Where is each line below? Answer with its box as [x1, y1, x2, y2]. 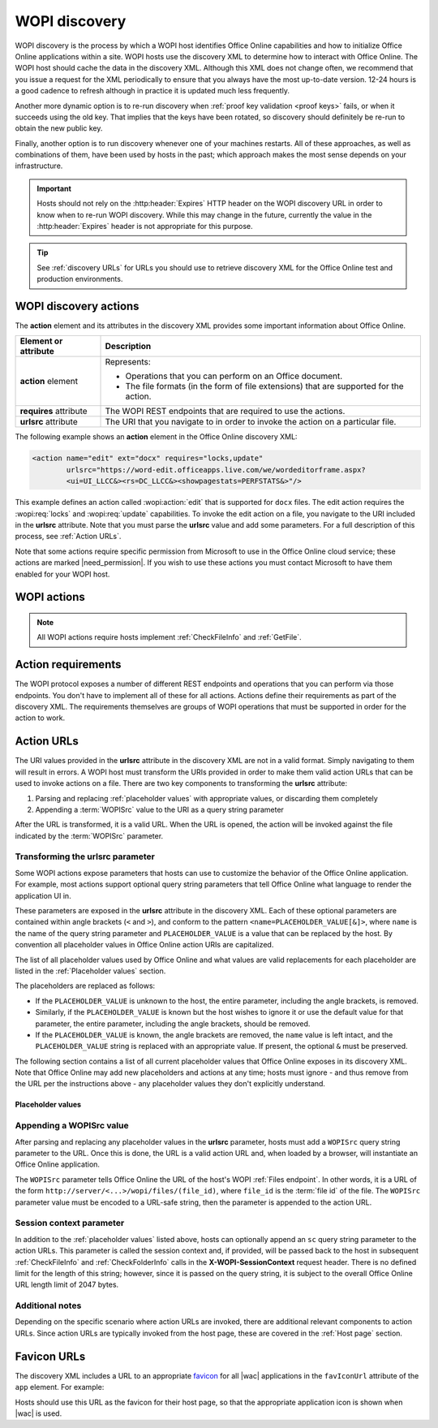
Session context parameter [15, 1218, 125, 1229]
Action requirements [15, 658, 122, 671]
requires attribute [19, 406, 88, 417]
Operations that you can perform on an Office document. [125, 370, 343, 382]
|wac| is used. [15, 1409, 62, 1418]
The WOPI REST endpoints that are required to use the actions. [105, 406, 346, 417]
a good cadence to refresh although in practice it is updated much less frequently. [15, 86, 290, 96]
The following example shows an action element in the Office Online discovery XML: [15, 432, 298, 442]
